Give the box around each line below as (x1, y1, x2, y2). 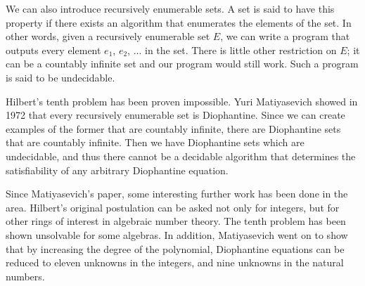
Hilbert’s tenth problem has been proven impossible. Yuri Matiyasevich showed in (6, 93, 358, 108)
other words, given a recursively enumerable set (6, 29, 210, 44)
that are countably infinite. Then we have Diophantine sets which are (6, 135, 305, 150)
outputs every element (6, 42, 101, 57)
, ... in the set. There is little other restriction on (127, 42, 337, 57)
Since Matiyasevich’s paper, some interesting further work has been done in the (6, 186, 348, 201)
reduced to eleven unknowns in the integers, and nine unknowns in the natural (6, 255, 344, 270)
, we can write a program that (220, 29, 350, 44)
